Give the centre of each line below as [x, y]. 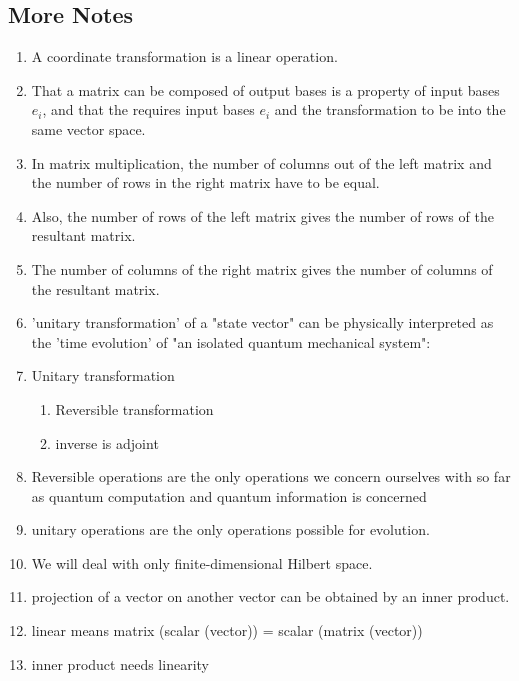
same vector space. [88, 128]
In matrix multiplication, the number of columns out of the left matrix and [261, 162]
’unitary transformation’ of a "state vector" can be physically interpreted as [262, 322]
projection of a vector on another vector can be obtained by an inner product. [270, 596]
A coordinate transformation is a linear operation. [184, 56]
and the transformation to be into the [390, 109]
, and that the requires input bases [148, 109]
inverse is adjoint [107, 442]
